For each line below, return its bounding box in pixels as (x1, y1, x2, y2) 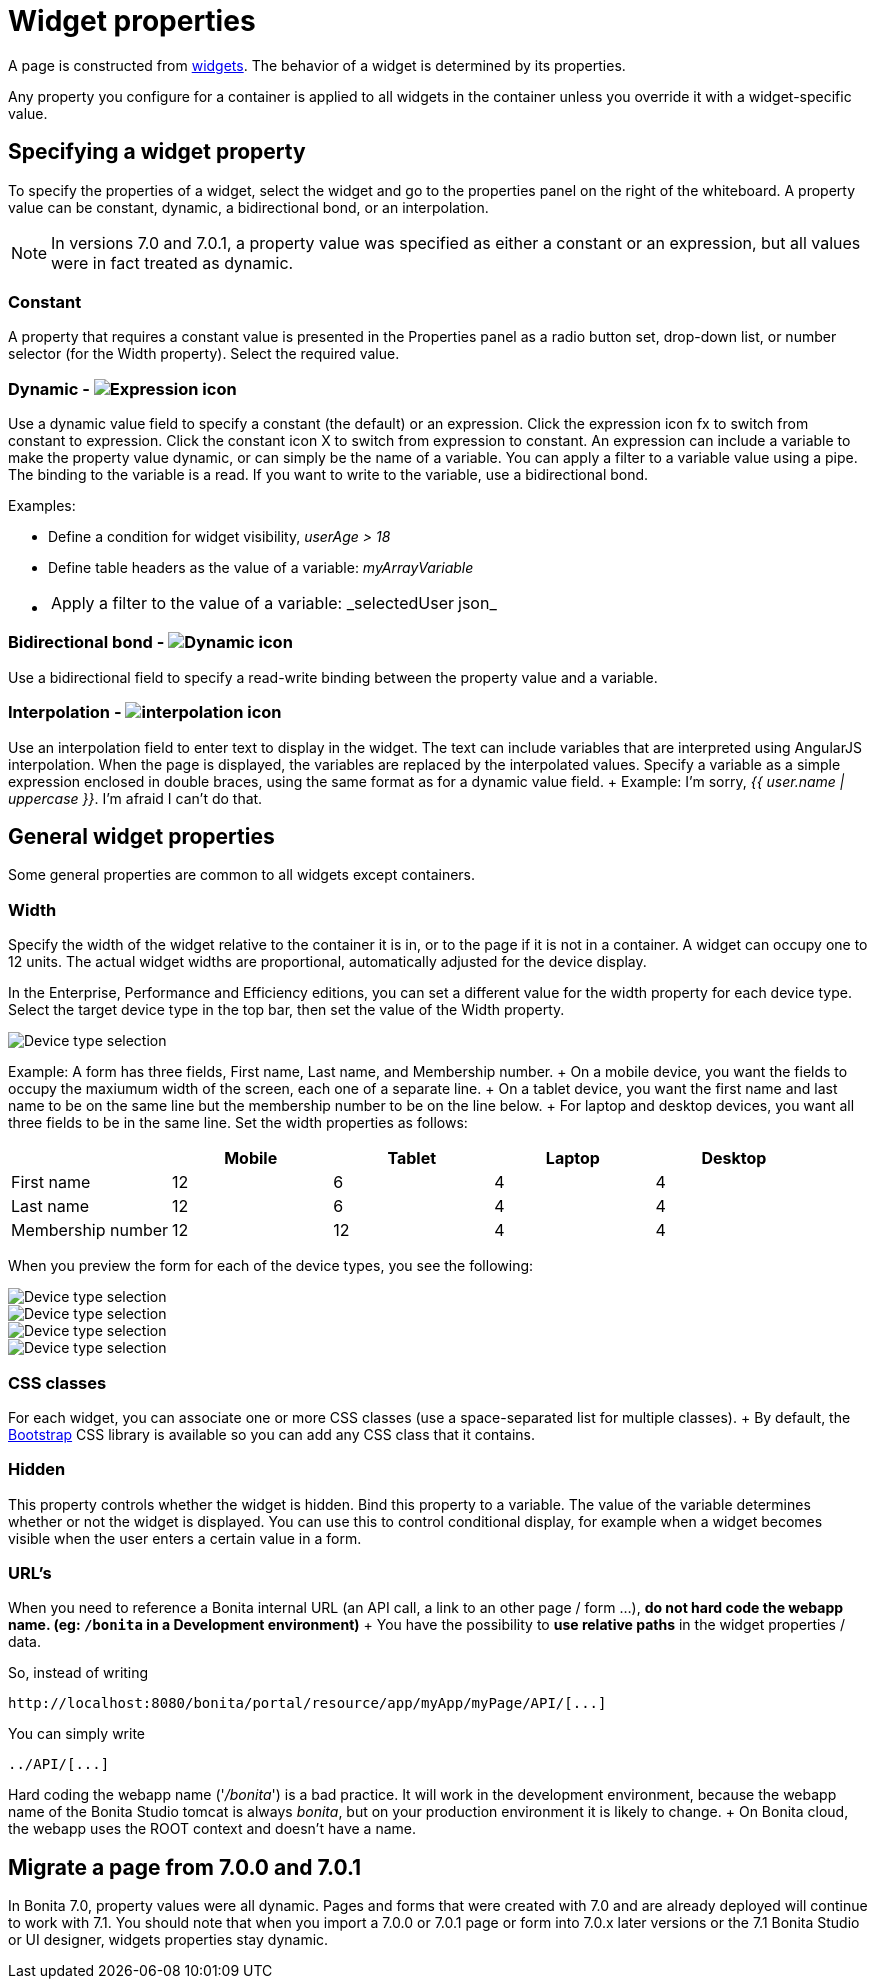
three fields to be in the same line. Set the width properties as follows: (8, 1114, 468, 1132)
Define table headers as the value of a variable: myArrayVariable (48, 559, 474, 577)
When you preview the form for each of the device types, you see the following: (8, 1257, 534, 1275)
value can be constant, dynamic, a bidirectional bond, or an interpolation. (8, 198, 489, 216)
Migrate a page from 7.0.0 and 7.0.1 (8, 1854, 362, 1880)
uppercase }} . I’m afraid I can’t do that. (8, 789, 263, 807)
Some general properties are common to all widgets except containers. (8, 866, 476, 884)
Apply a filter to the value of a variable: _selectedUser (51, 593, 455, 614)
